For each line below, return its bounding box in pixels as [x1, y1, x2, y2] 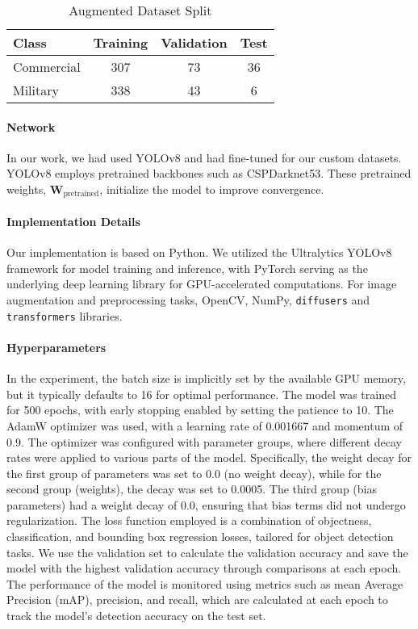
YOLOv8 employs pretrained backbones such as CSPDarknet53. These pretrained [6, 165, 412, 182]
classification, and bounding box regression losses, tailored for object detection [6, 528, 394, 545]
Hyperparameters [6, 338, 107, 355]
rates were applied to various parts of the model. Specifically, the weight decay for [6, 449, 412, 466]
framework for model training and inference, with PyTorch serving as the [6, 259, 368, 276]
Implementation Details [6, 213, 140, 230]
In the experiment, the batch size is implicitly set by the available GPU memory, [6, 370, 406, 387]
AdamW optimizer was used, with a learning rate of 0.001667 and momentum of [6, 417, 403, 434]
